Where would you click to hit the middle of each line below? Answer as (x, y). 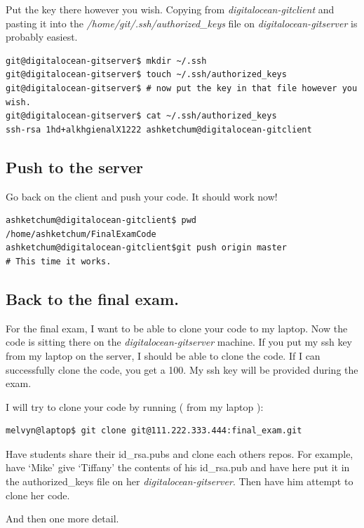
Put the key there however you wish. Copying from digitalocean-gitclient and (170, 9)
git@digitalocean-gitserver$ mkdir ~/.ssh (106, 61)
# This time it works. (59, 261)
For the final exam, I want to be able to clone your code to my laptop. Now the (177, 328)
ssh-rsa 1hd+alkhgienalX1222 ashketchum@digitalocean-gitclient (159, 129)
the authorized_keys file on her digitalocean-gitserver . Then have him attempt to (180, 481)
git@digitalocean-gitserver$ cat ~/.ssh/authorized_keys (141, 116)
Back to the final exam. (92, 298)
